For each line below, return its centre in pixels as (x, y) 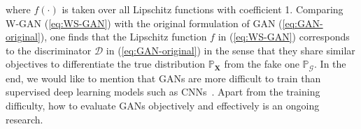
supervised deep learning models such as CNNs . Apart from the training (163, 92)
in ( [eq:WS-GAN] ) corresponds (284, 37)
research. (24, 119)
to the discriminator (49, 50)
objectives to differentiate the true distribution (105, 64)
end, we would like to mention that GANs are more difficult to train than (163, 78)
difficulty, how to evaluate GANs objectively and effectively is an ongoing (163, 106)
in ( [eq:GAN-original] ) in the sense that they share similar (231, 50)
